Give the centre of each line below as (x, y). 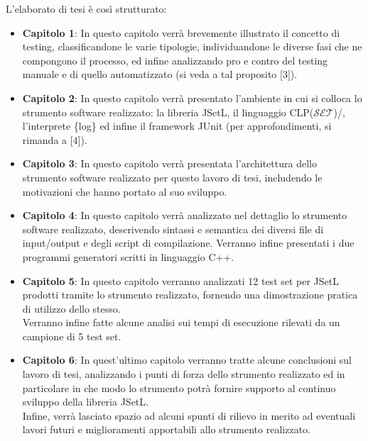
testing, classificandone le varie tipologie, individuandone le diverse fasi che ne (192, 46)
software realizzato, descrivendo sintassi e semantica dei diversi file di (173, 229)
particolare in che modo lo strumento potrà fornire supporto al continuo (179, 387)
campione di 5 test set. (72, 336)
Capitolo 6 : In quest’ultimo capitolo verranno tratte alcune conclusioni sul (187, 360)
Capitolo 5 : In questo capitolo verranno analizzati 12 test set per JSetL (181, 280)
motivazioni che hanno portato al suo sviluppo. (125, 191)
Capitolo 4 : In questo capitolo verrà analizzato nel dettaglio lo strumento (185, 215)
